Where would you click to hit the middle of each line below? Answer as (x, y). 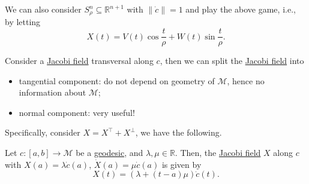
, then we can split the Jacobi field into (232, 61)
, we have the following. (178, 132)
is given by (181, 164)
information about (52, 92)
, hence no (246, 80)
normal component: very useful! (77, 112)
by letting (23, 22)
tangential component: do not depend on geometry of (117, 80)
